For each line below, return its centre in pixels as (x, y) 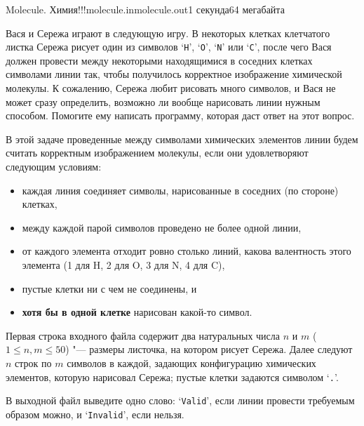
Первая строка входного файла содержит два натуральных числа (143, 335)
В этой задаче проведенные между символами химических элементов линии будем (182, 139)
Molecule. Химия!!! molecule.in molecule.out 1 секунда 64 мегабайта (145, 9)
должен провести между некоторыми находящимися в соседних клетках (159, 60)
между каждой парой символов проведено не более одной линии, (162, 227)
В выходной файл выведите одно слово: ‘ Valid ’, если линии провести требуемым (180, 400)
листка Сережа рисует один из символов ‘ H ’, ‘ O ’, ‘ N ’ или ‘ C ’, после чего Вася (169, 47)
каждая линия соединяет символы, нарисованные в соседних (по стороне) (180, 190)
